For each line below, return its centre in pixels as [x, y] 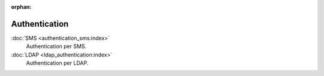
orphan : [21, 7]
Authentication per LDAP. [57, 63]
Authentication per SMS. [56, 46]
